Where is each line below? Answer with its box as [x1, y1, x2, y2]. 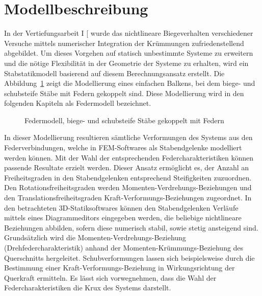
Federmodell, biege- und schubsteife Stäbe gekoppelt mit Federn [24, 115, 224, 125]
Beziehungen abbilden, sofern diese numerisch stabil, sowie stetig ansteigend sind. [4, 222, 258, 233]
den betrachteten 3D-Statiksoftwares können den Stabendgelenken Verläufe [4, 202, 239, 213]
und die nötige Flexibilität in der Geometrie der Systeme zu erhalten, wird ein [4, 57, 249, 68]
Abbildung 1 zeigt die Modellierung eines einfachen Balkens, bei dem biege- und [4, 78, 255, 88]
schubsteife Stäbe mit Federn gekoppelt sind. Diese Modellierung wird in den [4, 87, 244, 98]
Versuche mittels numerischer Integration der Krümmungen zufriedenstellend [4, 37, 244, 48]
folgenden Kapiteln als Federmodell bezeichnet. [4, 98, 151, 108]
